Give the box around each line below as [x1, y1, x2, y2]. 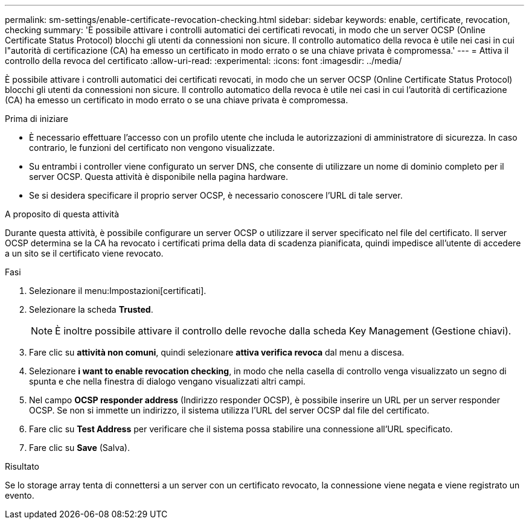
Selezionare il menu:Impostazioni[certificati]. [29, 286, 207, 296]
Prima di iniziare [5, 113, 68, 124]
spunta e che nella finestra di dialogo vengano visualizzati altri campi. [29, 376, 306, 386]
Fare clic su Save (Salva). [29, 443, 130, 453]
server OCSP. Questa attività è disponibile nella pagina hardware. [29, 171, 288, 182]
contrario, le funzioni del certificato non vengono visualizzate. [29, 142, 275, 153]
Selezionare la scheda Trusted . [29, 304, 153, 315]
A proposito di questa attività [5, 209, 120, 219]
